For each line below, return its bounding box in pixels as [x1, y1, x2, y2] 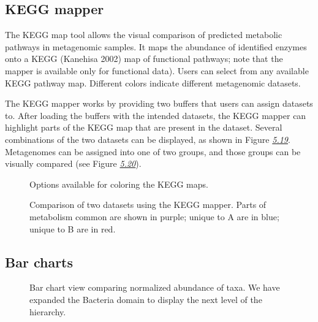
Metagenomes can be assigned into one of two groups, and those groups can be [5, 145, 301, 158]
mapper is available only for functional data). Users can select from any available [5, 64, 309, 77]
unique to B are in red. [29, 222, 116, 235]
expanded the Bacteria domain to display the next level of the [29, 293, 262, 305]
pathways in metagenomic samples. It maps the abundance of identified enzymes [5, 40, 307, 53]
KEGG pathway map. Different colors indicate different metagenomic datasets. [5, 76, 301, 89]
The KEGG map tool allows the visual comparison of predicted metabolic [5, 28, 282, 41]
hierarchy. [29, 305, 66, 318]
